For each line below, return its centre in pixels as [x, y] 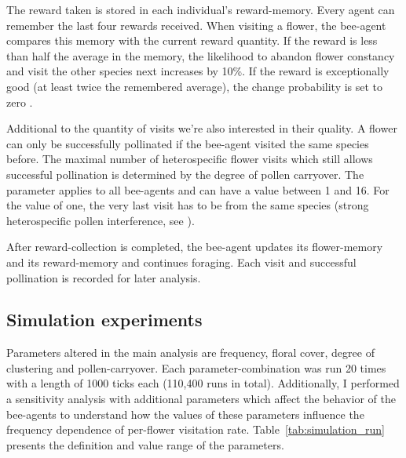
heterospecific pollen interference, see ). [101, 220]
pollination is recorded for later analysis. [104, 277]
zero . [20, 102]
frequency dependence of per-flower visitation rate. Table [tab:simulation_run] [196, 429]
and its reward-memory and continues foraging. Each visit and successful [181, 262]
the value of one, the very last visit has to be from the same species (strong [188, 205]
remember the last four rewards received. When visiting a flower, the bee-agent [196, 25]
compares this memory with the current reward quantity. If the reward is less [192, 40]
